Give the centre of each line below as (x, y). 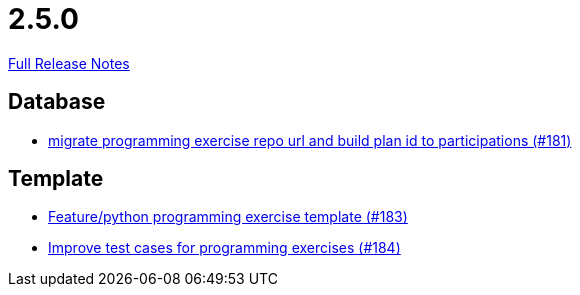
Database (57, 102)
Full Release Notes (69, 63)
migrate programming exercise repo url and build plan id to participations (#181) (310, 140)
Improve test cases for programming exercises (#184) (224, 248)
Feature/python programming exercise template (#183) (228, 217)
